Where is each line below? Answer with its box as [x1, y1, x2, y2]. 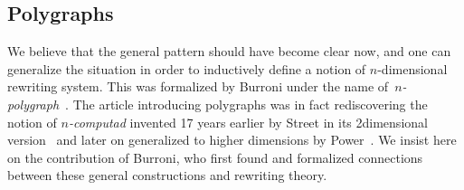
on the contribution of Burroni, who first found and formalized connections [7, 147, 423, 166]
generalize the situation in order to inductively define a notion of [7, 59, 366, 78]
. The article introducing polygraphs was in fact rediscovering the [65, 94, 428, 113]
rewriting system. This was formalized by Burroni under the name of [7, 77, 389, 96]
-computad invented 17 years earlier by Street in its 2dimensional [68, 112, 428, 131]
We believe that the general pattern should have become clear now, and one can [7, 42, 451, 61]
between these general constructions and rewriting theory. [7, 166, 327, 185]
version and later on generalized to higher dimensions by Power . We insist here [7, 130, 457, 149]
